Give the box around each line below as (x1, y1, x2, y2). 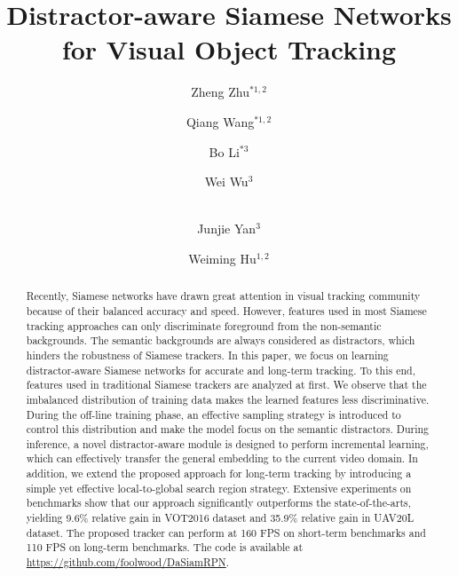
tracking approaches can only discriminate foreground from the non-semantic (26, 318, 382, 333)
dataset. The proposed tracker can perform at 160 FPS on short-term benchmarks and (26, 525, 426, 540)
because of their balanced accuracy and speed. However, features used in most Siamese (26, 303, 427, 318)
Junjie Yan (197, 219, 257, 238)
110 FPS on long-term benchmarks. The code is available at (26, 540, 304, 555)
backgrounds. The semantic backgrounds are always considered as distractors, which (26, 333, 415, 348)
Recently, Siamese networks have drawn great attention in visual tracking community (26, 288, 421, 304)
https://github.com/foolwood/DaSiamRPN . (26, 555, 229, 570)
